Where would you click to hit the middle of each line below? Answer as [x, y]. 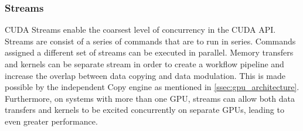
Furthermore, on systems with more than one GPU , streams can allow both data [150, 98]
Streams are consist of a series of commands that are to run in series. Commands [150, 41]
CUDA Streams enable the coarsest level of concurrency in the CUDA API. [140, 30]
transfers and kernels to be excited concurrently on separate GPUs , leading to [144, 110]
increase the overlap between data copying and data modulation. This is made [145, 75]
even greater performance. [51, 121]
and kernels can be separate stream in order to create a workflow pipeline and [144, 64]
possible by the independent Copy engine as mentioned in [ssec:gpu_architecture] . [152, 87]
